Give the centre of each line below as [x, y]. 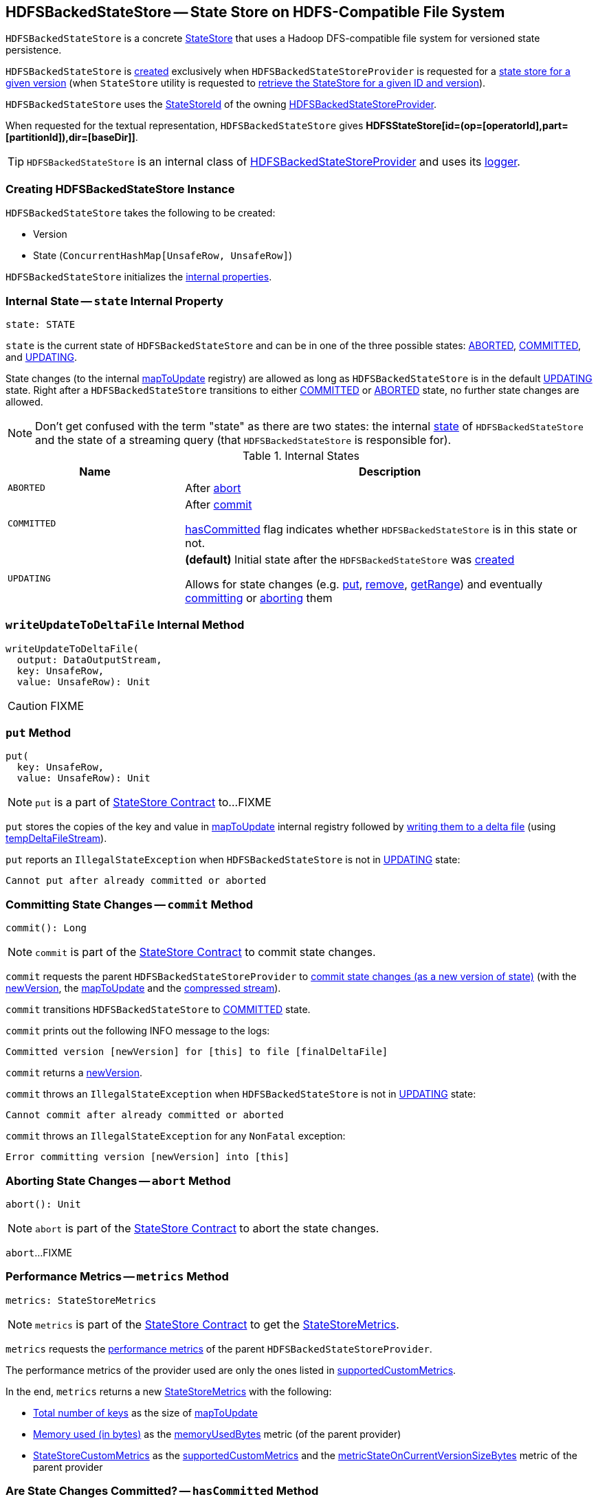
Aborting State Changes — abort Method [118, 1180]
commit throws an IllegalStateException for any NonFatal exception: [176, 1136]
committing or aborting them [259, 598]
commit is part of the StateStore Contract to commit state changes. [206, 952]
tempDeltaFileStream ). [56, 839]
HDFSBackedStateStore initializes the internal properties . [139, 277]
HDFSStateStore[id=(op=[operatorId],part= [467, 126]
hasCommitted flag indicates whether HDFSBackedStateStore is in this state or [381, 529]
